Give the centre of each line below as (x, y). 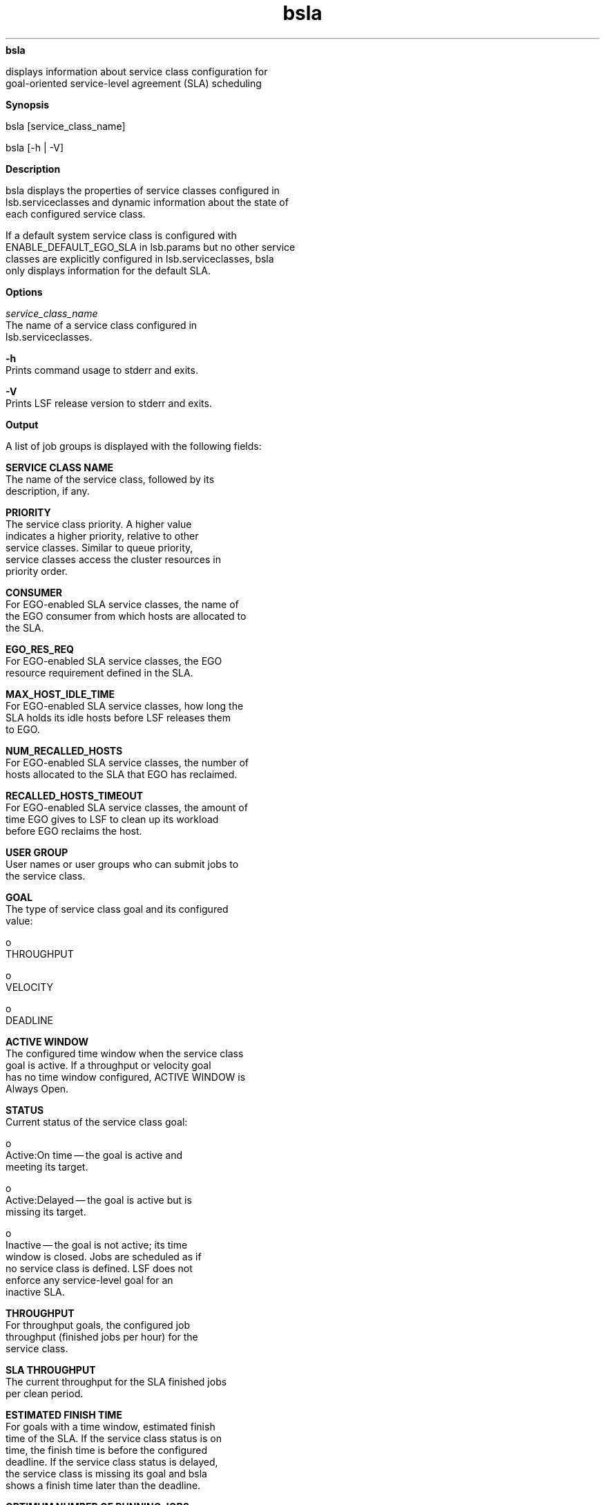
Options (24, 292)
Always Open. (37, 1088)
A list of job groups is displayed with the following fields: (134, 446)
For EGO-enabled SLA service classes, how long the (125, 706)
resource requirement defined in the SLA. (99, 672)
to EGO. (23, 729)
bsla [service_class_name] (66, 126)
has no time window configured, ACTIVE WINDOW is (126, 1077)
